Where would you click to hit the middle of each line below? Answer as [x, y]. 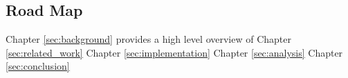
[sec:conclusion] [38, 66]
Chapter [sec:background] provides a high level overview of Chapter [148, 39]
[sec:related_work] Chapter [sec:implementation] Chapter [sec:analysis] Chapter [174, 52]
